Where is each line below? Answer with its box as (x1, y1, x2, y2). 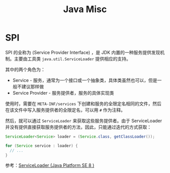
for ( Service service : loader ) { (5, 143, 78, 148)
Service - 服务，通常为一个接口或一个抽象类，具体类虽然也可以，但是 (12, 77, 158, 83)
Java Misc (63, 4, 107, 15)
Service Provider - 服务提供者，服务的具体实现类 (12, 90, 114, 96)
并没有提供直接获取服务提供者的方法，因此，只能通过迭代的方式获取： (5, 124, 152, 130)
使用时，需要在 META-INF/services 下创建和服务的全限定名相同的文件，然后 (5, 100, 162, 107)
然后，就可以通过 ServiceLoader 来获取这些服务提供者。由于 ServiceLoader (5, 117, 162, 123)
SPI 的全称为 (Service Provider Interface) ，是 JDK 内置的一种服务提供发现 (5, 49, 160, 55)
